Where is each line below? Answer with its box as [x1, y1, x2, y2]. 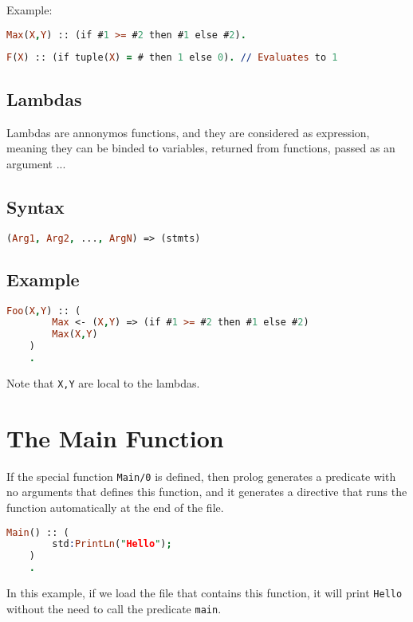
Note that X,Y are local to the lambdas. [6, 374, 200, 391]
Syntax [6, 194, 65, 218]
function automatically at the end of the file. [6, 499, 224, 516]
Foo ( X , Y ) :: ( [6, 305, 81, 317]
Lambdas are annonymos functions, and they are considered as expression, [6, 124, 370, 140]
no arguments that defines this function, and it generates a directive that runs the [6, 483, 407, 500]
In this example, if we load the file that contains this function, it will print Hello [6, 585, 403, 601]
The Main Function [6, 421, 224, 454]
